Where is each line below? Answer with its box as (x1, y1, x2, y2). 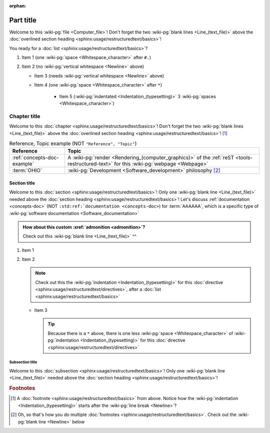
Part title (9, 15, 37, 24)
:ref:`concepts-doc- (12, 154, 59, 161)
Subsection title (9, 360, 37, 365)
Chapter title (9, 112, 40, 119)
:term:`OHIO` (12, 167, 42, 174)
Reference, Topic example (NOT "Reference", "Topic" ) (9, 140, 137, 147)
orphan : (9, 3, 26, 8)
